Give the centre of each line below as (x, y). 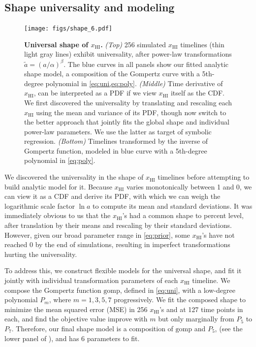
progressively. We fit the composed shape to (180, 300)
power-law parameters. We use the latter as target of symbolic (118, 131)
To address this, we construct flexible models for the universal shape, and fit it (123, 270)
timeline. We (211, 280)
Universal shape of (56, 44)
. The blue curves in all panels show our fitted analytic (146, 64)
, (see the (229, 328)
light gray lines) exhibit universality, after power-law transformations (128, 54)
